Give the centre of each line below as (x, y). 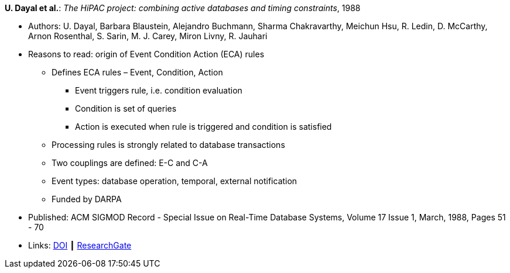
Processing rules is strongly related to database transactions (168, 145)
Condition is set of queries (126, 108)
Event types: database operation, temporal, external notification (174, 181)
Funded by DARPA (87, 199)
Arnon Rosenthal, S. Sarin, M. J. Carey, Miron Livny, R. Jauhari (148, 36)
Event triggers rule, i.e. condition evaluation (159, 90)
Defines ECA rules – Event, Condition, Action (137, 72)
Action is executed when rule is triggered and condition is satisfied (203, 127)
